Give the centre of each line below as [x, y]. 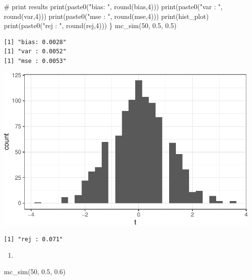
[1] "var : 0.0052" [35, 52]
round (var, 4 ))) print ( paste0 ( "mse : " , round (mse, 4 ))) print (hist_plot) [106, 16]
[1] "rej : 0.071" [33, 239]
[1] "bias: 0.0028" [35, 42]
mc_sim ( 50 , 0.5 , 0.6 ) [35, 271]
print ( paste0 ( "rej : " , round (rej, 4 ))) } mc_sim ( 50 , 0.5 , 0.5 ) [90, 25]
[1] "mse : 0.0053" [35, 61]
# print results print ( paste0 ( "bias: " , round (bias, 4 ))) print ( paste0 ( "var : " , [113, 6]
